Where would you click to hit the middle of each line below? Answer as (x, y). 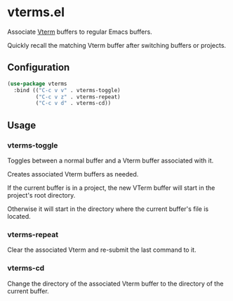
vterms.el (36, 12)
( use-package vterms (38, 84)
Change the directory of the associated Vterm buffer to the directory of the (115, 283)
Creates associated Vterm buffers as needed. (73, 174)
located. (19, 216)
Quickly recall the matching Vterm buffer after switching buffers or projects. (117, 45)
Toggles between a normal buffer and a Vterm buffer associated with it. (111, 160)
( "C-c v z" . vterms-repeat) (78, 97)
